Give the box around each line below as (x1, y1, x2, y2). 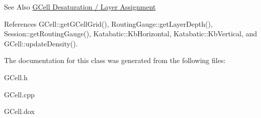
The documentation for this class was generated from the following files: (4, 55, 226, 66)
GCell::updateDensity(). (4, 38, 78, 48)
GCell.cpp (4, 89, 35, 99)
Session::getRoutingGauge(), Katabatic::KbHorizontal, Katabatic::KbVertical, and (4, 28, 257, 39)
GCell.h (4, 72, 28, 82)
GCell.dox (4, 106, 35, 116)
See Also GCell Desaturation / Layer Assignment (4, 2, 156, 12)
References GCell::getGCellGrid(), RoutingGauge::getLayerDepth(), (4, 18, 213, 29)
